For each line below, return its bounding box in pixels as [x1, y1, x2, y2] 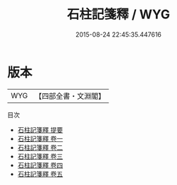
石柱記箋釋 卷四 [17, 160, 63, 169]
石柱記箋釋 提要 [17, 125, 63, 134]
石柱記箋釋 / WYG [66, 6, 171, 23]
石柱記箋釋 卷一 [17, 134, 63, 143]
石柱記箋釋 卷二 [17, 143, 63, 152]
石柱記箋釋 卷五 [17, 169, 63, 178]
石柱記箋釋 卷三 [17, 152, 63, 160]
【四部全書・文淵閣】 [35, 91, 106, 101]
